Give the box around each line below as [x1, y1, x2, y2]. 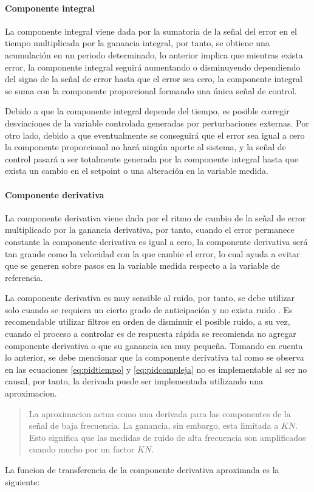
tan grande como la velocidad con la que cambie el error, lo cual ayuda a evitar [5, 247, 300, 260]
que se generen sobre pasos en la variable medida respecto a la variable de [5, 259, 280, 272]
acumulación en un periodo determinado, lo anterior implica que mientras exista [5, 48, 303, 61]
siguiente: [5, 475, 40, 488]
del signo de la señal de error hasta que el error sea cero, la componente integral [5, 72, 302, 85]
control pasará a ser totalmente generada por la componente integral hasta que [5, 152, 299, 165]
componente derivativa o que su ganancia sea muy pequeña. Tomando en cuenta [5, 339, 303, 352]
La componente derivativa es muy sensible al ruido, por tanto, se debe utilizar [5, 291, 295, 304]
